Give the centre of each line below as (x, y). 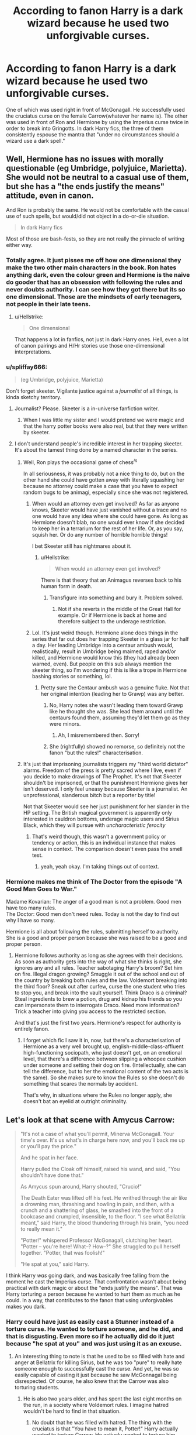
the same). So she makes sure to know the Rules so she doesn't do (104, 1077)
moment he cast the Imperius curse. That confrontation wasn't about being (96, 1282)
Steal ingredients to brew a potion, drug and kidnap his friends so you (98, 999)
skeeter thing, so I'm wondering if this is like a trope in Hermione (109, 670)
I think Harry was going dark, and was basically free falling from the (87, 1276)
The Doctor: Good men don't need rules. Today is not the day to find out (93, 914)
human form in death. (66, 586)
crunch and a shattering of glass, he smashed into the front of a (97, 1210)
